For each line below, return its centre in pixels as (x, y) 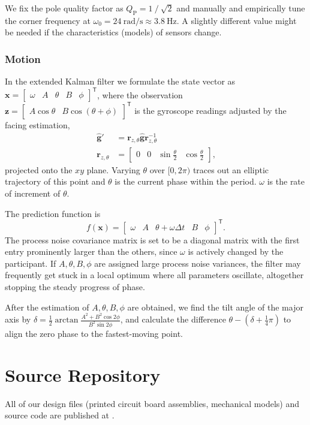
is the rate (286, 181)
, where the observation (140, 94)
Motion (23, 58)
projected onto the (39, 169)
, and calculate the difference (173, 319)
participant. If (31, 263)
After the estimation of (47, 307)
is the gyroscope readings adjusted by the (210, 110)
